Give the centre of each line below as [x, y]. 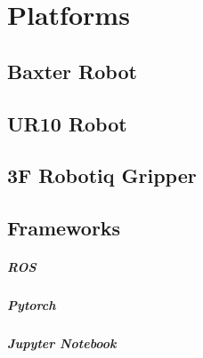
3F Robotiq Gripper [102, 175]
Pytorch [32, 305]
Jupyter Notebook [62, 343]
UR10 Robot [67, 123]
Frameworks [64, 228]
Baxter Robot [72, 71]
